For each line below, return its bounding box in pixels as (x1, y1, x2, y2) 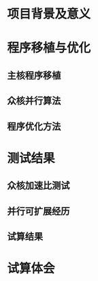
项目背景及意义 (7, 6, 91, 22)
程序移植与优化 (7, 40, 91, 56)
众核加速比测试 (7, 180, 70, 192)
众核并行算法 (7, 95, 61, 107)
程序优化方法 (7, 121, 61, 132)
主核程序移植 (7, 69, 61, 81)
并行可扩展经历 (7, 205, 70, 217)
